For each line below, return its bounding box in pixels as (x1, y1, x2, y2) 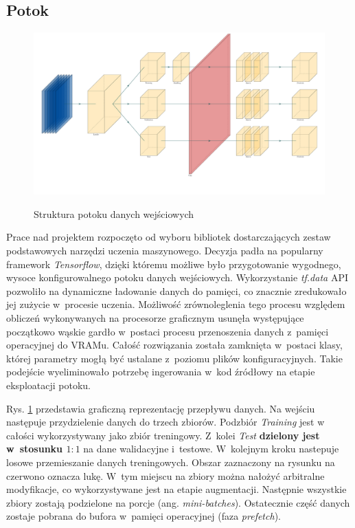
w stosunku (6, 441, 63, 456)
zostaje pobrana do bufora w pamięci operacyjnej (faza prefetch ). (6, 509, 281, 523)
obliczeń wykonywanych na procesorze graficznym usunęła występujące (6, 310, 304, 324)
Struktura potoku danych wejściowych (34, 206, 194, 221)
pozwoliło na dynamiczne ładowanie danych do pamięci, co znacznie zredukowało (6, 283, 347, 298)
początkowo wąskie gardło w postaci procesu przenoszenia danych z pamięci (6, 324, 329, 338)
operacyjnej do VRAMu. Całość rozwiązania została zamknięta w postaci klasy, (6, 338, 343, 352)
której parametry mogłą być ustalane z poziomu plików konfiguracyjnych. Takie (6, 351, 343, 365)
